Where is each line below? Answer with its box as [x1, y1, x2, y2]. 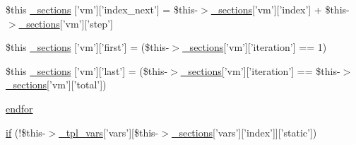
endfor [6, 100, 33, 115]
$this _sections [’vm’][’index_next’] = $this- [6, 2, 198, 16]
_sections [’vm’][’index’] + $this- [210, 2, 350, 16]
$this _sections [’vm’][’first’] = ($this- [6, 40, 170, 54]
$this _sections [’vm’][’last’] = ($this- [6, 63, 168, 78]
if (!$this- [6, 124, 46, 139]
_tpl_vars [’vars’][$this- [59, 124, 159, 139]
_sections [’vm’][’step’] [18, 16, 113, 30]
